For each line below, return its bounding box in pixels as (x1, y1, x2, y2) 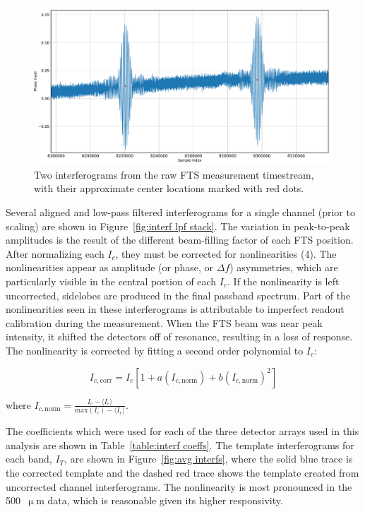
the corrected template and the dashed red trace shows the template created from (6, 465, 359, 480)
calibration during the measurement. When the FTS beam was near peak (6, 315, 323, 330)
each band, (6, 451, 52, 466)
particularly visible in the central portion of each (6, 274, 217, 288)
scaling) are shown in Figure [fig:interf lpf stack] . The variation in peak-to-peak (6, 218, 350, 233)
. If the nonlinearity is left (227, 274, 340, 288)
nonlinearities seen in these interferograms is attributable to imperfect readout (6, 302, 345, 316)
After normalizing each (6, 246, 104, 261)
